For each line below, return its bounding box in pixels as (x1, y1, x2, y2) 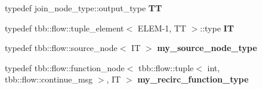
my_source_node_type (157, 42, 257, 54)
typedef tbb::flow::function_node (5, 61, 125, 74)
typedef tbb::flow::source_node (5, 42, 118, 54)
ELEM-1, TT (137, 21, 186, 34)
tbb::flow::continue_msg (5, 73, 93, 85)
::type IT (200, 21, 234, 34)
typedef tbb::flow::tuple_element (5, 21, 124, 34)
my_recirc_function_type (137, 73, 249, 85)
